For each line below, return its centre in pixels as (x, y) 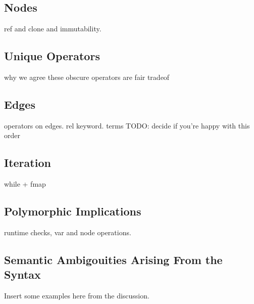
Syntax (22, 274)
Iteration (28, 163)
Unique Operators (52, 56)
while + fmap (25, 184)
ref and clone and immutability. (53, 29)
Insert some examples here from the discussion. (77, 296)
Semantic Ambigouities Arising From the (113, 259)
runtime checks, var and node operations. (68, 232)
